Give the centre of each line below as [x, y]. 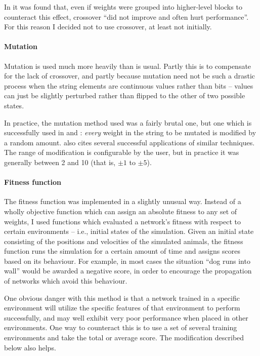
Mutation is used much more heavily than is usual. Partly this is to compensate [128, 66]
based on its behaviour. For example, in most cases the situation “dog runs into [127, 261]
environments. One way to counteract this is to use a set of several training [121, 327]
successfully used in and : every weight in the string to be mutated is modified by [130, 132]
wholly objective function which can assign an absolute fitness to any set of [121, 211]
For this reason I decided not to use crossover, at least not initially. [108, 27]
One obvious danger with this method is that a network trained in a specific [122, 298]
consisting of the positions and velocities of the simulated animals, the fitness [124, 241]
